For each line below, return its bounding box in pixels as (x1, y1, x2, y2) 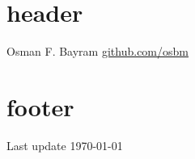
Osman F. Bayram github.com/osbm (6, 43, 189, 60)
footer (6, 90, 74, 123)
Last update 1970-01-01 (6, 136, 123, 153)
